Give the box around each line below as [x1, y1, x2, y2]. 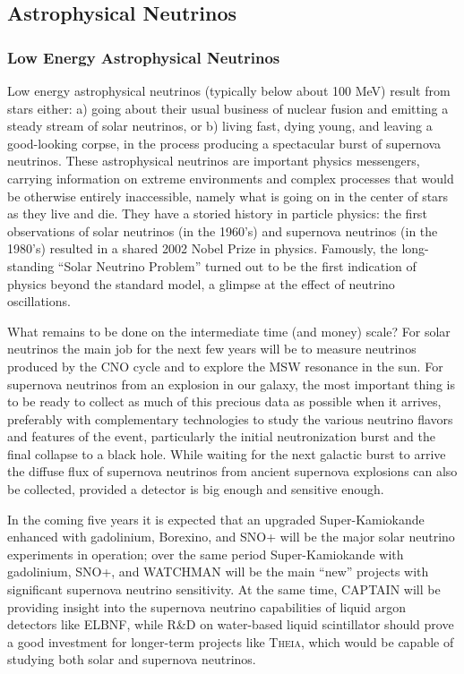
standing [7, 256, 55, 275]
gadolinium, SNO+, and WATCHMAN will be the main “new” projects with [7, 562, 429, 581]
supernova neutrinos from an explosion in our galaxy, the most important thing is [7, 374, 455, 393]
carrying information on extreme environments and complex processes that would [7, 168, 454, 187]
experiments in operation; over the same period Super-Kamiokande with [7, 544, 404, 563]
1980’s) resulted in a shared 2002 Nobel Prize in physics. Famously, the [7, 239, 398, 258]
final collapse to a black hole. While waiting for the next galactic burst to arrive [7, 444, 446, 463]
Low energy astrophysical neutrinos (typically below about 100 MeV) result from [7, 81, 451, 99]
